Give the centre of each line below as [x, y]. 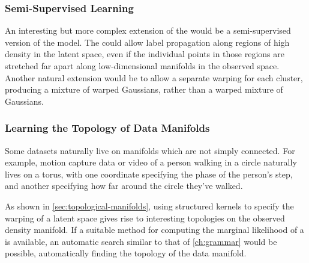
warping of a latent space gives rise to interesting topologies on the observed [145, 218]
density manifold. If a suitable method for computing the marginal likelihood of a [154, 230]
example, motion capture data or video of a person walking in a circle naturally [151, 162]
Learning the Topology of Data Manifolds [107, 128]
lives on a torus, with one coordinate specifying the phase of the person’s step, [149, 174]
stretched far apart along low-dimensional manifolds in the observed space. [142, 66]
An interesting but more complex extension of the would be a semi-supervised [148, 30]
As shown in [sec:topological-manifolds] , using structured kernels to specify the [149, 206]
